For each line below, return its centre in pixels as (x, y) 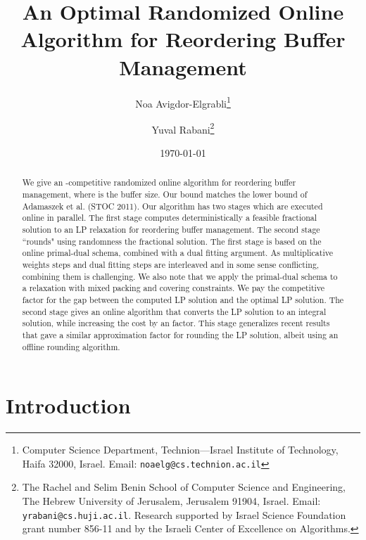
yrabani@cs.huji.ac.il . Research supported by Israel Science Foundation (184, 514)
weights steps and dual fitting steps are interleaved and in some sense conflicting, (171, 264)
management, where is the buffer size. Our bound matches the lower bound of (165, 194)
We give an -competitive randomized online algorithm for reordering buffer (159, 182)
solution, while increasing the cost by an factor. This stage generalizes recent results (176, 323)
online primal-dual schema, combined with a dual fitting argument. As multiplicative (177, 253)
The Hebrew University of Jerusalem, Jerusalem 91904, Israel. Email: (171, 501)
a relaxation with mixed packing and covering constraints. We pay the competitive (173, 288)
